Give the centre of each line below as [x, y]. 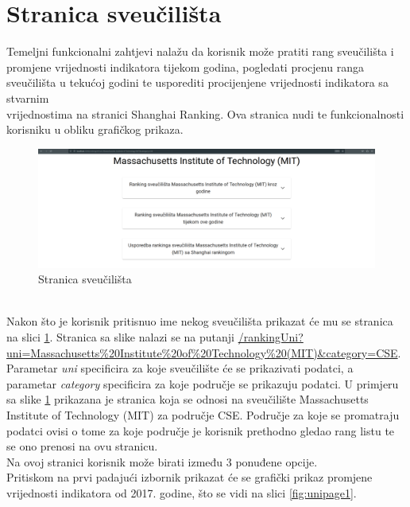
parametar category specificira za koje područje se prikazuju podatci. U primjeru [203, 383]
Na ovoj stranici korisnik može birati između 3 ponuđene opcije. [162, 461]
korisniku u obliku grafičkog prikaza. [95, 129]
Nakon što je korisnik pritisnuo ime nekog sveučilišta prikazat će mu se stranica [200, 321]
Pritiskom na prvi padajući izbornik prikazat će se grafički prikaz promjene [190, 477]
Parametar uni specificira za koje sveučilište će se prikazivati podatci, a [180, 368]
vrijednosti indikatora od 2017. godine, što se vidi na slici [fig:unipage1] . [182, 492]
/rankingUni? [271, 336]
